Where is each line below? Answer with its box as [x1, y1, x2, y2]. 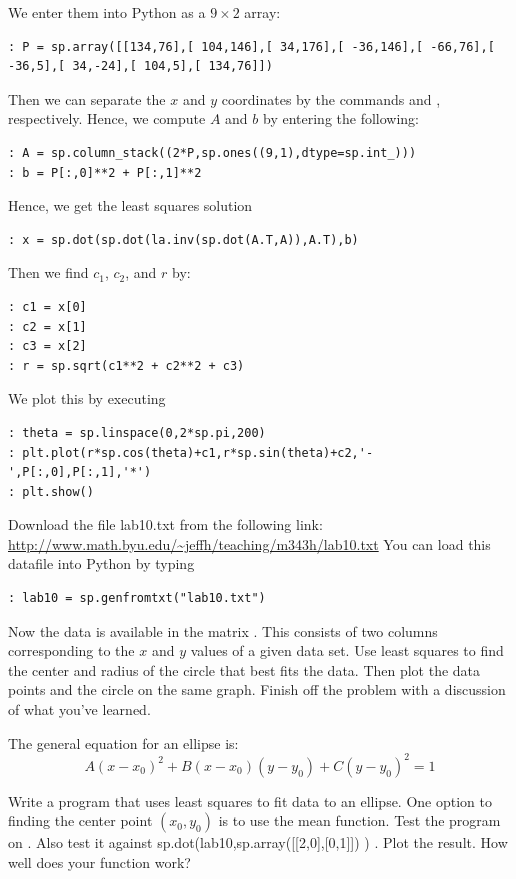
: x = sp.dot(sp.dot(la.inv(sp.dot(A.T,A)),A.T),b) [8, 232, 359, 247]
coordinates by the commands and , [221, 88, 441, 109]
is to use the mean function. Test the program [218, 810, 501, 831]
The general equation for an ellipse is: [8, 732, 239, 753]
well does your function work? [8, 851, 191, 872]
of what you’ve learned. [8, 699, 151, 720]
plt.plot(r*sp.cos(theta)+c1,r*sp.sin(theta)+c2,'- [22, 445, 374, 460]
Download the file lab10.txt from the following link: [8, 514, 323, 535]
